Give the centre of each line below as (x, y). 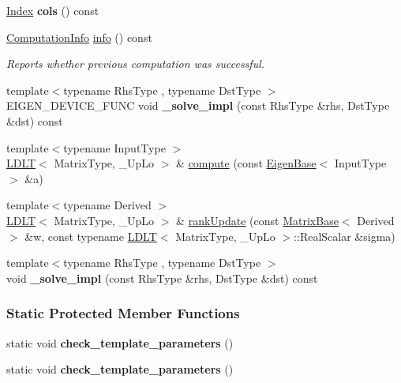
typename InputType (114, 147)
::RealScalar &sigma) (345, 236)
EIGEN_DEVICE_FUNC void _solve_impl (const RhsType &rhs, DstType (198, 105)
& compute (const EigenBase (246, 163)
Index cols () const (53, 10)
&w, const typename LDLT (91, 236)
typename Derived (107, 205)
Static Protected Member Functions (123, 313)
